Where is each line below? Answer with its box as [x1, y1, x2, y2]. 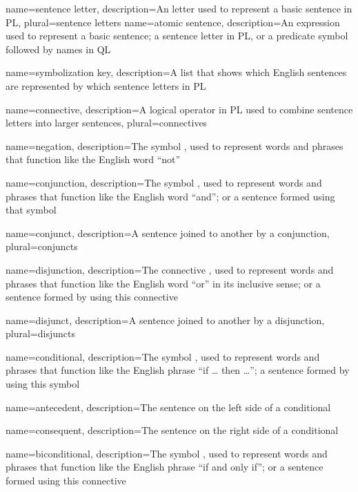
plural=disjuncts [6, 326, 75, 341]
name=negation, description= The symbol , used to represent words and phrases [6, 138, 344, 153]
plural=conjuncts [6, 239, 78, 254]
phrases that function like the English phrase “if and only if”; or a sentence [6, 460, 324, 474]
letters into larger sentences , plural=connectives [6, 115, 208, 130]
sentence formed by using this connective [6, 290, 178, 304]
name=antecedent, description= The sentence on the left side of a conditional [6, 399, 331, 414]
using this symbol [6, 377, 80, 391]
